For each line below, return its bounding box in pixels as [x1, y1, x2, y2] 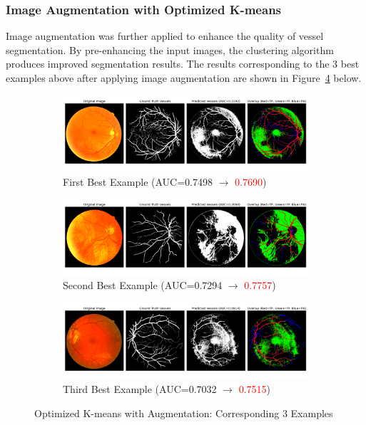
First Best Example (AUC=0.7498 [63, 174, 213, 189]
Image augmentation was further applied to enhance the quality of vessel [6, 28, 324, 43]
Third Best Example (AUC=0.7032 [63, 382, 217, 397]
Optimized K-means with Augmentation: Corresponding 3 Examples [34, 405, 333, 420]
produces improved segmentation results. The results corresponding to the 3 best [6, 56, 360, 71]
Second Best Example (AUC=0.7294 [63, 278, 223, 293]
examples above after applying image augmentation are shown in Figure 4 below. [6, 70, 362, 85]
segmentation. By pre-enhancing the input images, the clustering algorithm [6, 42, 334, 57]
